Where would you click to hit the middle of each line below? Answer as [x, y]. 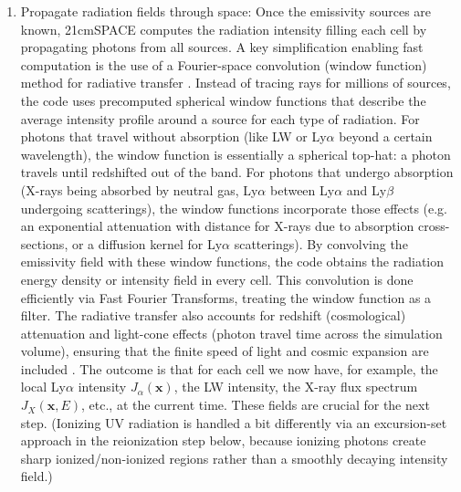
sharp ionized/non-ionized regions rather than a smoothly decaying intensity [234, 458]
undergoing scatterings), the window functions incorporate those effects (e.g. [234, 208]
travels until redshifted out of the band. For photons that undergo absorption [237, 172]
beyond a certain [386, 136]
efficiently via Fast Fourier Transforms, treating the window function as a [226, 297]
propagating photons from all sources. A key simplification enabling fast [222, 47]
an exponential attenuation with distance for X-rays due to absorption [217, 226]
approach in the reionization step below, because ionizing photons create [223, 440]
